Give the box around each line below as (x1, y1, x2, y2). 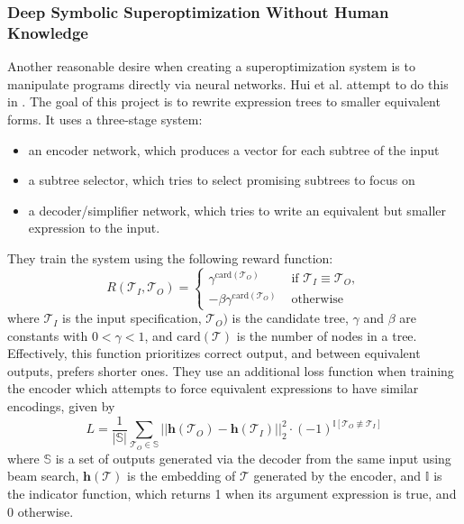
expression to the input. (28, 218, 160, 237)
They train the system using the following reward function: (7, 248, 333, 267)
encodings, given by (7, 397, 115, 416)
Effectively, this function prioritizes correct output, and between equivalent (7, 344, 421, 363)
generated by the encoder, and (253, 466, 422, 485)
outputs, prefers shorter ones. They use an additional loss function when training (7, 361, 454, 380)
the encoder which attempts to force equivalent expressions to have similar (7, 379, 419, 398)
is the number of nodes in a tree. (236, 326, 417, 345)
